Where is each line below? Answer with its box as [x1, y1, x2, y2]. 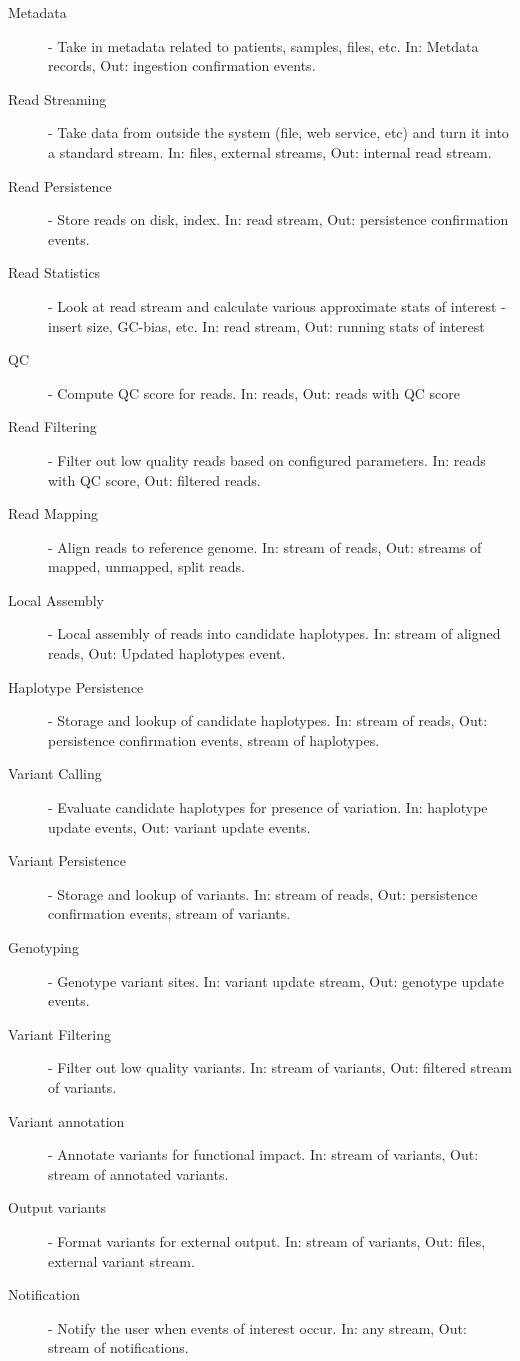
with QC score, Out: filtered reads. [48, 469, 261, 490]
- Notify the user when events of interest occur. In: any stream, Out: [48, 1317, 467, 1338]
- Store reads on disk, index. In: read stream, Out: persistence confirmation [48, 209, 509, 230]
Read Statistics [8, 262, 101, 283]
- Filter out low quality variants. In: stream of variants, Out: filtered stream [48, 1057, 512, 1078]
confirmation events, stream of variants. [48, 903, 291, 924]
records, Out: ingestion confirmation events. [48, 55, 316, 76]
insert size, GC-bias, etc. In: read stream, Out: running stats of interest [48, 315, 485, 336]
